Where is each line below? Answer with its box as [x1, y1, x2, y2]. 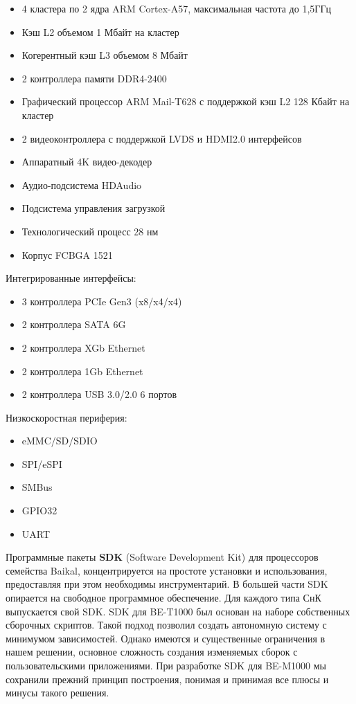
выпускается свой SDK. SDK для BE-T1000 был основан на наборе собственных [6, 604, 350, 618]
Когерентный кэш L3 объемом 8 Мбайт [21, 48, 188, 62]
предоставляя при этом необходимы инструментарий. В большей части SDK [6, 577, 328, 591]
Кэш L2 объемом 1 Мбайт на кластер [21, 24, 179, 39]
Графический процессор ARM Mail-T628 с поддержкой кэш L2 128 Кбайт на [21, 94, 350, 109]
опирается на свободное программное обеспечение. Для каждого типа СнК [6, 590, 321, 605]
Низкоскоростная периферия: [6, 410, 127, 424]
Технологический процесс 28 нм [21, 224, 159, 238]
